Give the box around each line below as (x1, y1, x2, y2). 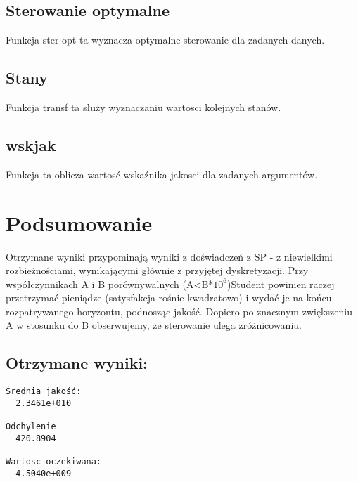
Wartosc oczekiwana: (6, 457, 102, 467)
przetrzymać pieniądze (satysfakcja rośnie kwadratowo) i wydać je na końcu (6, 290, 332, 305)
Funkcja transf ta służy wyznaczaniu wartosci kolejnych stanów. (6, 100, 281, 114)
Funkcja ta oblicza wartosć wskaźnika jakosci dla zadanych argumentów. (6, 167, 318, 181)
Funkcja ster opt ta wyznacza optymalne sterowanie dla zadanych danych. (6, 32, 325, 47)
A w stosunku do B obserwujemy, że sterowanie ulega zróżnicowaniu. (6, 318, 302, 332)
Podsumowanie (6, 208, 153, 237)
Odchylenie (6, 422, 56, 432)
